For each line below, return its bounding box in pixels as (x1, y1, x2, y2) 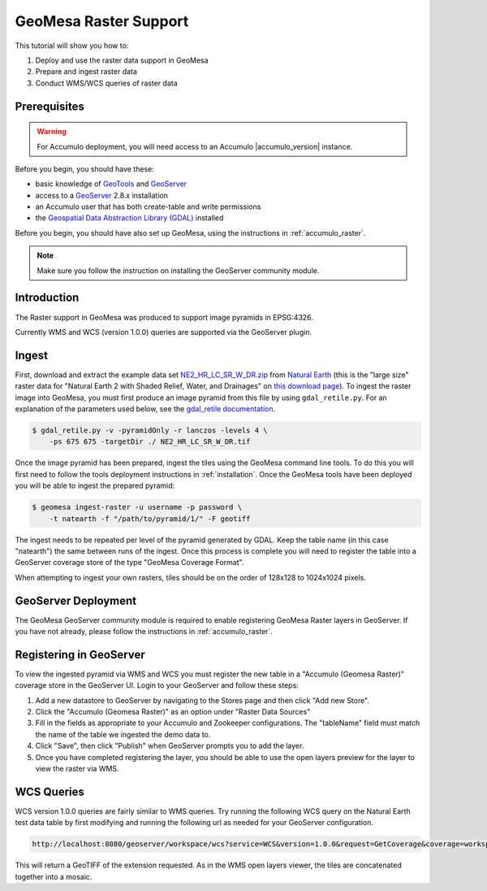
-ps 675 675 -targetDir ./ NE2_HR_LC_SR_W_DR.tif (49, 437, 251, 446)
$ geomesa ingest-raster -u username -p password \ (32, 502, 243, 512)
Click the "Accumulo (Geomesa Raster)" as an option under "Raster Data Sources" (35, 707, 311, 717)
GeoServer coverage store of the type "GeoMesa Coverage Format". (15, 558, 244, 567)
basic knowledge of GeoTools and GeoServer (35, 179, 187, 189)
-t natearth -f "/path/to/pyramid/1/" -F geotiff (49, 514, 251, 524)
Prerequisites (15, 99, 84, 113)
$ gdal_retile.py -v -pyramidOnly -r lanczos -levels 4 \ (32, 426, 268, 435)
